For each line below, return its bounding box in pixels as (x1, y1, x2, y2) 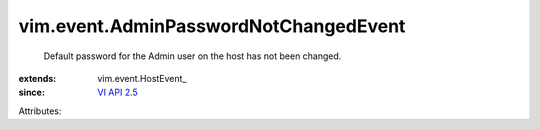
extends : (18, 72, 57, 84)
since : (18, 86, 45, 99)
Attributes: (18, 105, 62, 117)
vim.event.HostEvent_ (97, 72, 187, 84)
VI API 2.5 (97, 86, 139, 99)
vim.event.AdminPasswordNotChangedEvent (18, 15, 406, 37)
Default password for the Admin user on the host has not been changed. (43, 50, 342, 62)
